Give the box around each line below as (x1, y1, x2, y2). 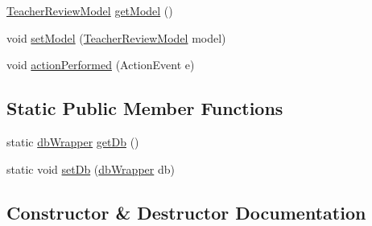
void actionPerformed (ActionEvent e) (6, 56, 195, 73)
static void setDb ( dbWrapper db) (6, 160, 175, 177)
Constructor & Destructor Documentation (6, 199, 366, 224)
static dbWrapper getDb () (6, 133, 139, 150)
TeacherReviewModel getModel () (6, 2, 173, 18)
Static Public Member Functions (6, 96, 283, 121)
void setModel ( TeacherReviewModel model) (6, 29, 226, 46)
